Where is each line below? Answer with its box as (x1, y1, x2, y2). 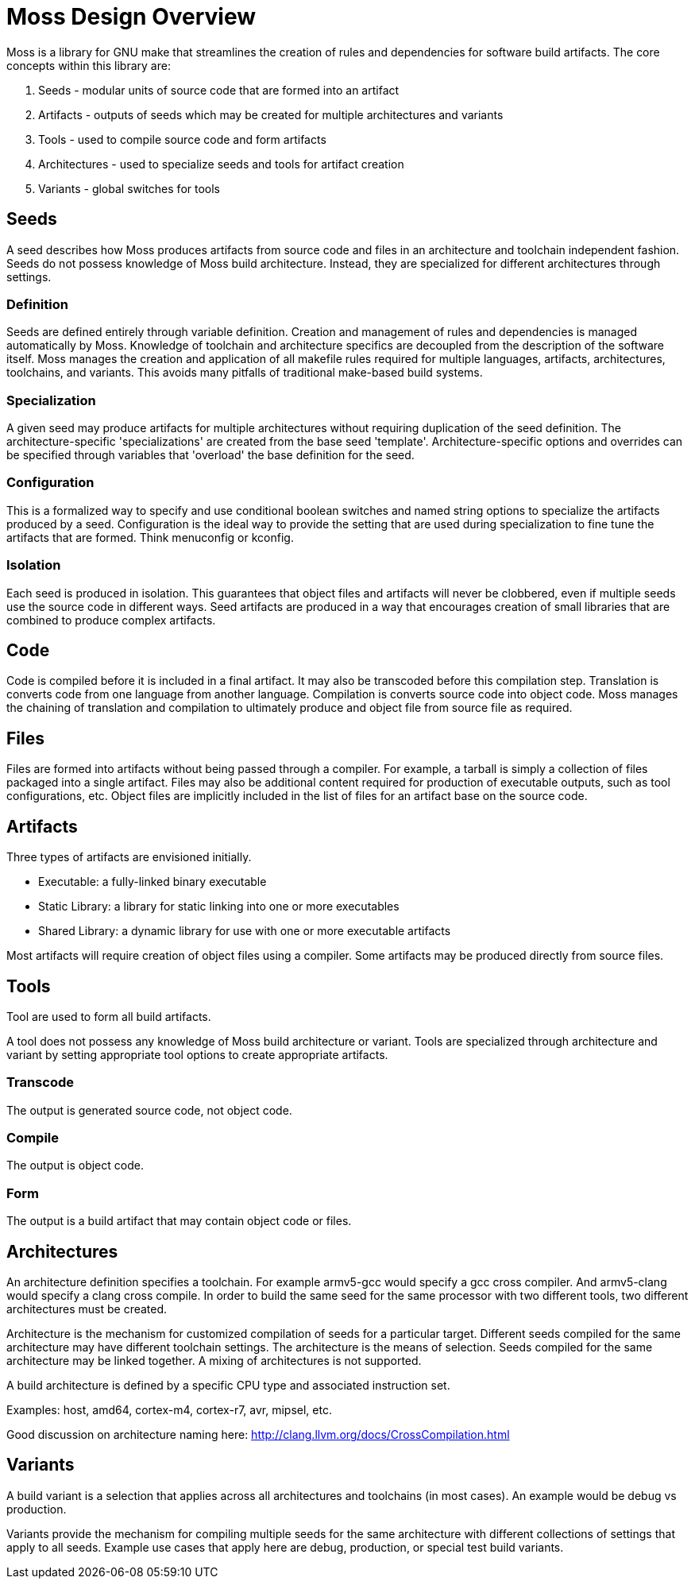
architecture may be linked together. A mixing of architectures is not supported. (6, 1354, 422, 1368)
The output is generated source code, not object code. (6, 1103, 292, 1117)
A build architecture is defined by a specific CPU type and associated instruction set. (6, 1378, 450, 1393)
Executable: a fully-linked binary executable (38, 875, 267, 889)
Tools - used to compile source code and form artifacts (38, 132, 326, 146)
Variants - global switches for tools (38, 181, 220, 195)
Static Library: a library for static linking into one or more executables (38, 899, 400, 914)
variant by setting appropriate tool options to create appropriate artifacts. (6, 1047, 388, 1061)
